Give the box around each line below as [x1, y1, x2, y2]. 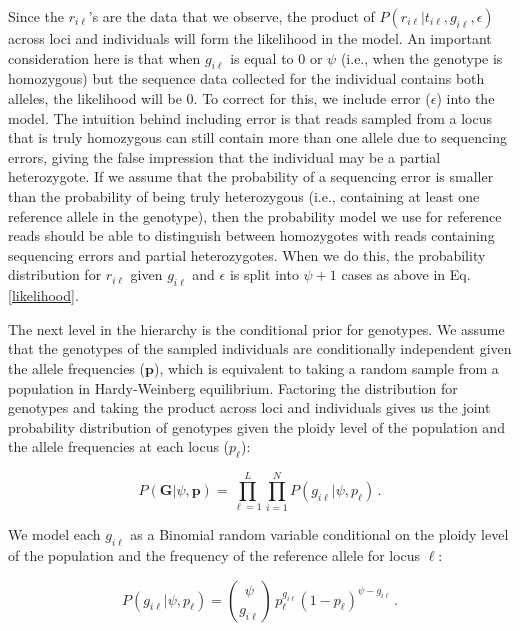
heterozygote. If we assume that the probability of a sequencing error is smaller [8, 166, 494, 187]
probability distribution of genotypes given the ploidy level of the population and [8, 416, 505, 437]
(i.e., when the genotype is [340, 47, 503, 68]
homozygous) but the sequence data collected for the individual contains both [8, 68, 485, 89]
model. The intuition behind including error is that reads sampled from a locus [8, 107, 492, 128]
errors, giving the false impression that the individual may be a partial [8, 146, 441, 167]
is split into [229, 264, 299, 285]
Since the [8, 6, 64, 26]
